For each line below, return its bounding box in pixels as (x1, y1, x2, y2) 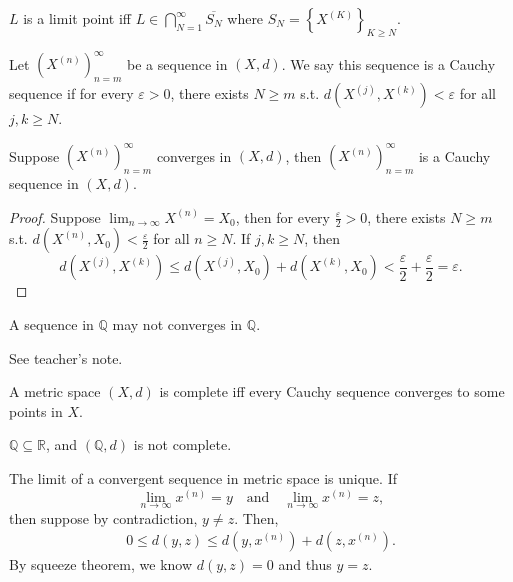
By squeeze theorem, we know (9, 554, 193, 575)
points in (9, 400, 63, 421)
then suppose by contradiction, (9, 507, 198, 528)
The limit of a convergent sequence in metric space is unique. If (9, 467, 397, 488)
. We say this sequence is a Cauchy (281, 53, 496, 74)
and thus (278, 554, 332, 575)
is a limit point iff (23, 8, 132, 28)
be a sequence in (127, 53, 228, 74)
